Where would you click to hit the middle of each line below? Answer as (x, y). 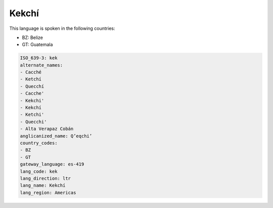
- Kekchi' (32, 100)
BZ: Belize (32, 37)
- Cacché (31, 72)
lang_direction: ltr (45, 178)
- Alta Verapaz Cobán (47, 129)
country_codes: (39, 143)
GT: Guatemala (37, 45)
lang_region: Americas (48, 193)
